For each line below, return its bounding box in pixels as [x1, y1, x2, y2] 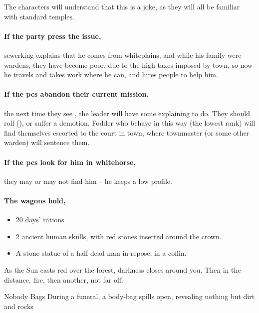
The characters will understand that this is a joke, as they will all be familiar [4, 1, 240, 11]
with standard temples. [4, 11, 74, 21]
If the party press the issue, [4, 30, 101, 41]
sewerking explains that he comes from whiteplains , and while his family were [4, 49, 242, 60]
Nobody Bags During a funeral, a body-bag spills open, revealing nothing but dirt [4, 291, 255, 302]
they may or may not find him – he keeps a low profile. [4, 175, 172, 186]
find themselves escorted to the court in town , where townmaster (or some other [4, 127, 250, 138]
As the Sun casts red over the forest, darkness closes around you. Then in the [4, 264, 241, 275]
